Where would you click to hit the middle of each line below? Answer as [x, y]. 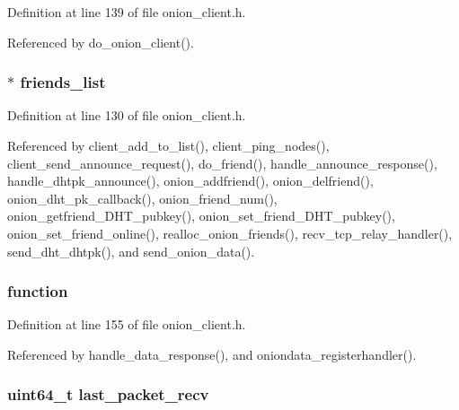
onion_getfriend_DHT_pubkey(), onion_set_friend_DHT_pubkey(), [201, 216]
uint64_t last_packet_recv [108, 394]
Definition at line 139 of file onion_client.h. [127, 12]
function [38, 291]
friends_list [63, 82]
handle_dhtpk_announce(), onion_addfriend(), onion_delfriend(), [190, 181]
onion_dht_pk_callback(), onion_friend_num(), [142, 198]
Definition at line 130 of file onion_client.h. [127, 115]
